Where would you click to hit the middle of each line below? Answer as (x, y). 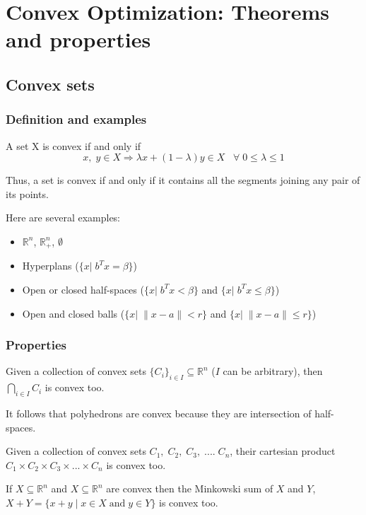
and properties (78, 39)
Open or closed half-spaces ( (83, 289)
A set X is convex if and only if (73, 145)
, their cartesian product (283, 451)
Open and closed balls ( (73, 313)
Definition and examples (76, 119)
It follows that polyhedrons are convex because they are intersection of (159, 413)
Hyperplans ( (51, 266)
